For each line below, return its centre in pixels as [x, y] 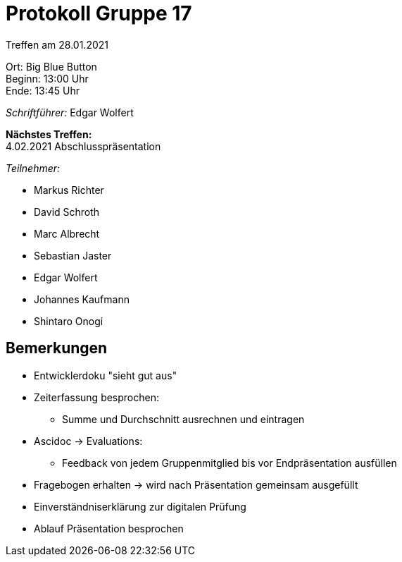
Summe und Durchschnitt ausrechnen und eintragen [183, 419]
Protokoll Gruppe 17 [99, 13]
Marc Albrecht [67, 233]
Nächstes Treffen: [49, 134]
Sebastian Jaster [73, 255]
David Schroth [67, 212]
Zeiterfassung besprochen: [97, 397]
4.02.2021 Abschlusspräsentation [83, 146]
